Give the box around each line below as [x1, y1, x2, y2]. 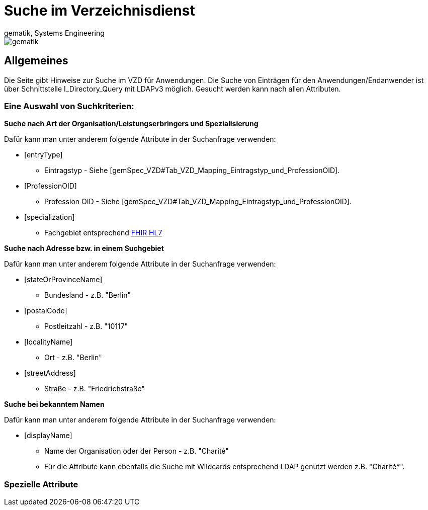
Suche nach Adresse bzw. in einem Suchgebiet [4, 244, 164, 253]
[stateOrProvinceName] [24, 275, 103, 284]
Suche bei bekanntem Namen [4, 400, 105, 409]
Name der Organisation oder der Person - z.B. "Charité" [44, 447, 229, 456]
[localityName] [24, 337, 73, 347]
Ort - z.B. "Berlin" [44, 353, 102, 362]
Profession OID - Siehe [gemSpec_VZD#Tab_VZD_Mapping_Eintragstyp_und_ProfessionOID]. [44, 197, 352, 206]
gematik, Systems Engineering [4, 28, 105, 37]
